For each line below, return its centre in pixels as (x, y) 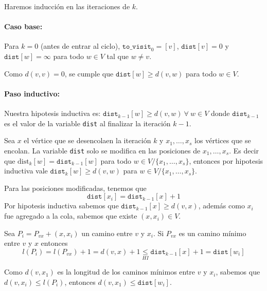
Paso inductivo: (32, 93)
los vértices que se (223, 140)
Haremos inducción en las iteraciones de (67, 6)
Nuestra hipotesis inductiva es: (52, 113)
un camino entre (107, 233)
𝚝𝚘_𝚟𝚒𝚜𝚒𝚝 (137, 47)
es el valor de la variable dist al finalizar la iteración (87, 123)
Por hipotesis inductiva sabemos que (61, 206)
